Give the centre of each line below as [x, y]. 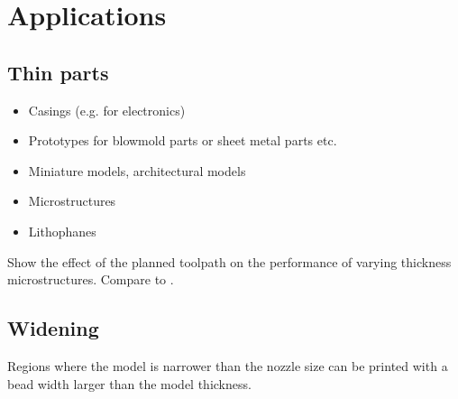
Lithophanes [62, 231]
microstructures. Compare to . [91, 279]
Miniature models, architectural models [137, 170]
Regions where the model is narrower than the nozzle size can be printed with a [228, 365]
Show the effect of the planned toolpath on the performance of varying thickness [229, 261]
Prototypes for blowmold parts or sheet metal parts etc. [183, 140]
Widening [53, 328]
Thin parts [58, 72]
